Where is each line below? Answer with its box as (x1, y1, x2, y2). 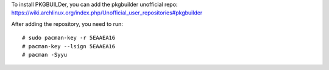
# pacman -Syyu (22, 51, 68, 58)
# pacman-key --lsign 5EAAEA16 (22, 43, 116, 49)
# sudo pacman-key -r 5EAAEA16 (22, 34, 116, 42)
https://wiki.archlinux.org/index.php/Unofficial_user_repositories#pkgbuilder (11, 9, 203, 16)
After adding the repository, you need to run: (11, 20, 123, 27)
